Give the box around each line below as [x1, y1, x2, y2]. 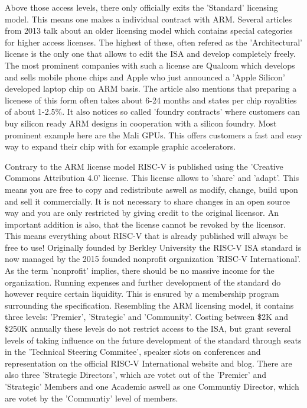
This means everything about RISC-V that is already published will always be [5, 229, 288, 242]
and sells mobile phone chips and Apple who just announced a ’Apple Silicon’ [5, 70, 285, 83]
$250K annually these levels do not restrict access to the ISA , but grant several [5, 322, 291, 335]
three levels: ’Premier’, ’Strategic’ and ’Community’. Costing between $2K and [5, 310, 289, 323]
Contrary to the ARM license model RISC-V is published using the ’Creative [5, 160, 283, 172]
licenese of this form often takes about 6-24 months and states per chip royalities [5, 93, 297, 106]
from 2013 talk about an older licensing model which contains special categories [5, 24, 293, 37]
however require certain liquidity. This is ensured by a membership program [5, 287, 279, 300]
